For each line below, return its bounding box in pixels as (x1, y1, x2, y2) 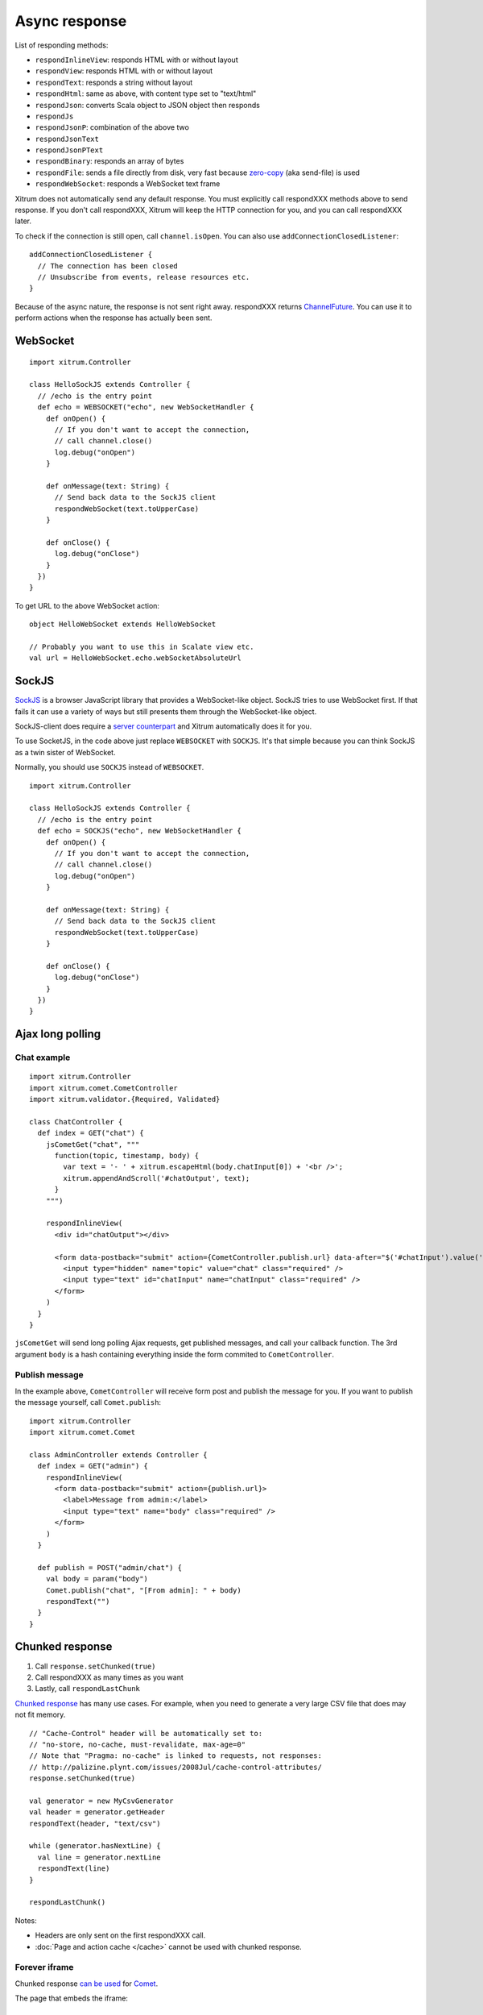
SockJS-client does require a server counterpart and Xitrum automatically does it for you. (14, 721, 312, 731)
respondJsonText (35, 134, 100, 143)
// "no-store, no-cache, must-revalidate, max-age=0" (29, 1739, 246, 1749)
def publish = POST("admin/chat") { (37, 1563, 183, 1572)
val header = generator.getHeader (29, 1808, 165, 1817)
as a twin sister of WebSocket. (14, 747, 116, 757)
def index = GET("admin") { (37, 1461, 149, 1471)
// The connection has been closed (37, 261, 179, 270)
